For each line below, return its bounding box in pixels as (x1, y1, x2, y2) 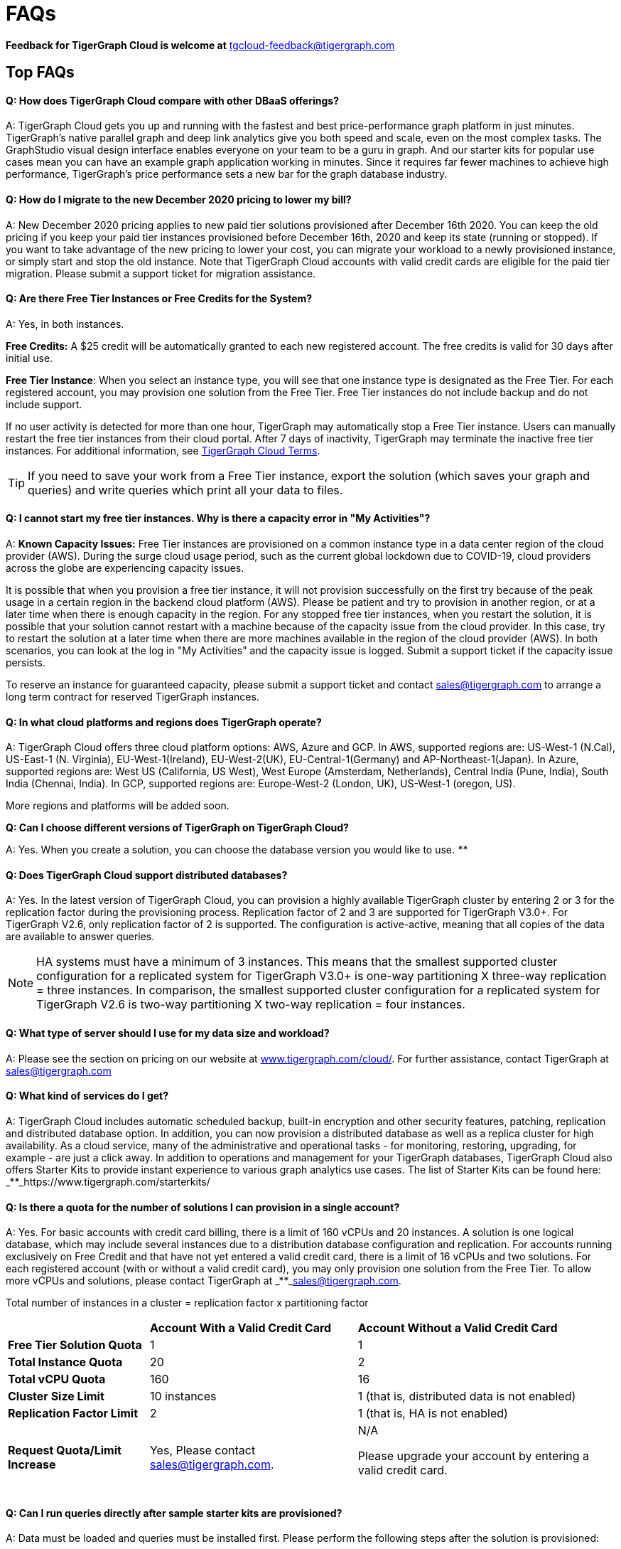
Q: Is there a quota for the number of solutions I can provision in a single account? (6, 1201, 400, 1213)
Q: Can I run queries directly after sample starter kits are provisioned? (6, 1506, 342, 1519)
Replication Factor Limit (8, 1406, 139, 1421)
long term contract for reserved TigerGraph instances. (6, 691, 259, 703)
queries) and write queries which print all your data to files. (28, 482, 343, 497)
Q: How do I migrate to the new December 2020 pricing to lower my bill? (6, 193, 352, 206)
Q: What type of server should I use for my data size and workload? (6, 1027, 330, 1040)
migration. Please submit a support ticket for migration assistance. (6, 267, 316, 280)
